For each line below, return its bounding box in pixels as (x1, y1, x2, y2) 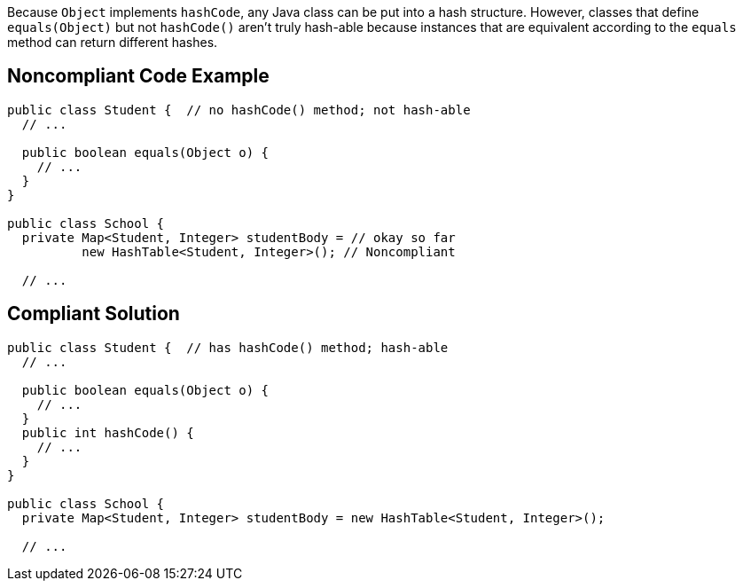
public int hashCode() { (21, 425, 194, 440)
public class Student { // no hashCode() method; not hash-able (7, 102, 471, 117)
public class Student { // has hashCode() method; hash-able (7, 340, 449, 355)
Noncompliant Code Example (7, 65, 270, 88)
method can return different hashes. (7, 35, 218, 50)
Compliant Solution (7, 302, 180, 325)
